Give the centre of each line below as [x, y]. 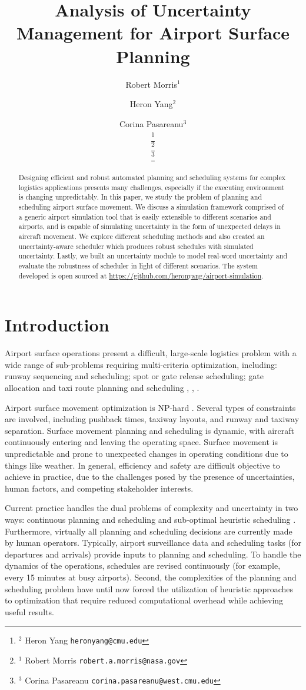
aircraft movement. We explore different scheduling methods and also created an [142, 236]
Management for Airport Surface [153, 33]
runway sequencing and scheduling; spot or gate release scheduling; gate [134, 376]
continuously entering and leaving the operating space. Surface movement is [141, 442]
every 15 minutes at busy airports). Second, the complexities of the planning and [151, 577]
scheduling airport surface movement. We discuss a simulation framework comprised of [151, 207]
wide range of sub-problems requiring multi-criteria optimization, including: [141, 364]
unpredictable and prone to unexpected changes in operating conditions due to [147, 453]
